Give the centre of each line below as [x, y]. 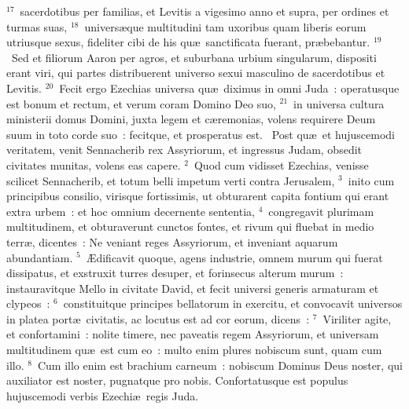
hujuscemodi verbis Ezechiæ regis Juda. [103, 395]
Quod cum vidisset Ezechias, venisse [281, 164]
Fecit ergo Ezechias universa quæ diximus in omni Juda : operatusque [229, 88]
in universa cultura [339, 103]
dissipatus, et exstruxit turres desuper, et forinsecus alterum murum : [175, 273]
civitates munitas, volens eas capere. [94, 164]
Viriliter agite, [357, 318]
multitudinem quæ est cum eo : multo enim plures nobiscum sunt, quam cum [194, 350]
